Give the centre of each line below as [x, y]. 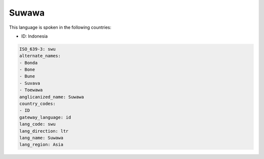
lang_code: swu [37, 124]
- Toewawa [31, 90]
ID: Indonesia [34, 36]
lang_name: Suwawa [41, 138]
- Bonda [28, 63]
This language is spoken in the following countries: [60, 27]
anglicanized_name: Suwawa [52, 97]
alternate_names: [40, 56]
